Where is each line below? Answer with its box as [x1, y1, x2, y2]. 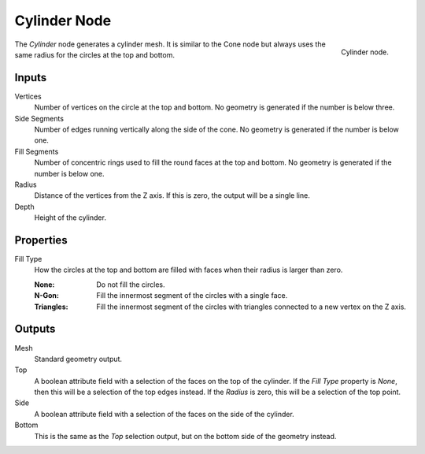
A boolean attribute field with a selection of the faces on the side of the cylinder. [34, 409, 294, 419]
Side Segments [14, 113, 65, 123]
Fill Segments [14, 147, 59, 156]
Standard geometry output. [34, 354, 122, 363]
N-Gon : [34, 291, 59, 300]
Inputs [14, 71, 47, 84]
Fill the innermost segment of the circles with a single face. [96, 291, 288, 300]
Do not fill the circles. [96, 280, 165, 289]
